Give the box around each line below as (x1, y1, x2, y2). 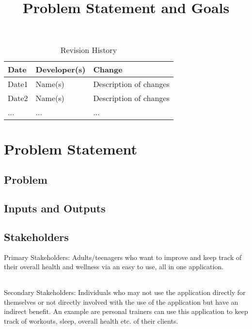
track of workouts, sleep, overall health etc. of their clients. (4, 316, 178, 326)
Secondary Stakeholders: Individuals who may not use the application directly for (4, 287, 246, 297)
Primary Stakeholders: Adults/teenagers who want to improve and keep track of (4, 252, 242, 262)
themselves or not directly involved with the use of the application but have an (4, 296, 238, 307)
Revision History (60, 44, 117, 56)
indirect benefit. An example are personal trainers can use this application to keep (4, 306, 248, 316)
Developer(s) (35, 64, 86, 75)
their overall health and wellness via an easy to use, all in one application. (4, 261, 224, 272)
